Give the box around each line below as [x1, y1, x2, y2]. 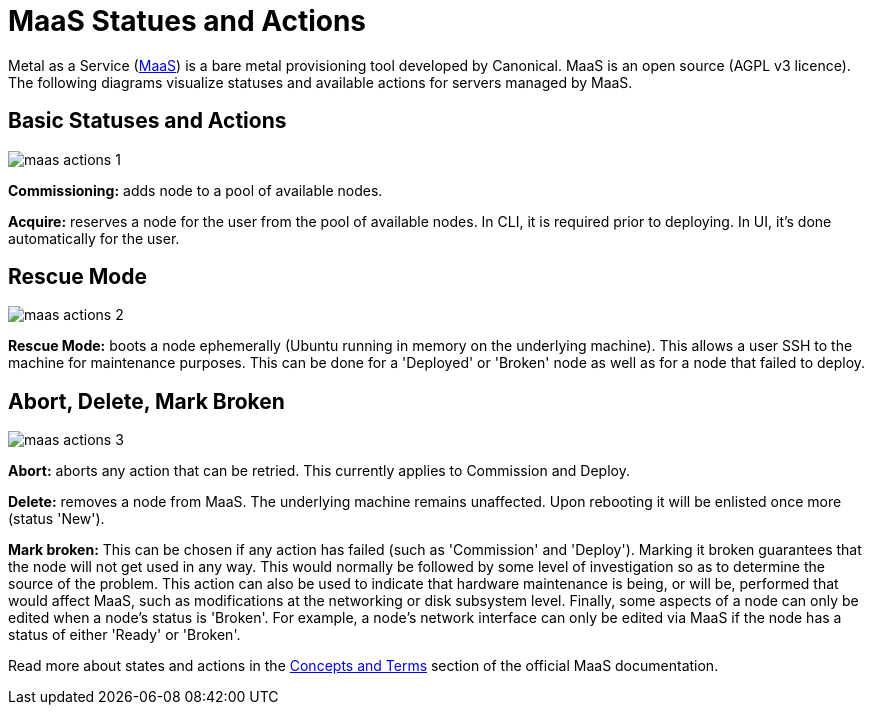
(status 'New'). [8, 510, 105, 528]
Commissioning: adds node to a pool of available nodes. [8, 181, 383, 199]
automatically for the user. [8, 229, 180, 247]
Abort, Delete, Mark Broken [8, 388, 285, 414]
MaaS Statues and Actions [8, 4, 367, 38]
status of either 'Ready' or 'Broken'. [8, 626, 241, 644]
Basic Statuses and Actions [8, 108, 287, 134]
